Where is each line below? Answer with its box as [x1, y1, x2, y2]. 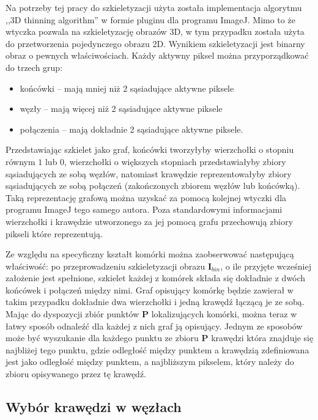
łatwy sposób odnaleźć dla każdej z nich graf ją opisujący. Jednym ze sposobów [6, 319, 303, 332]
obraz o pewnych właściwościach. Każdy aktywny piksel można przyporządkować [6, 49, 309, 62]
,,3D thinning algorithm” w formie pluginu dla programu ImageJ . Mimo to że [6, 13, 295, 26]
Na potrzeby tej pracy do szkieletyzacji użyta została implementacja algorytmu [6, 1, 302, 13]
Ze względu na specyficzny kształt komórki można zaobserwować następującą [6, 248, 294, 260]
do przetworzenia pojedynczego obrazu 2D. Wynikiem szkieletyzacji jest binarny [6, 37, 305, 50]
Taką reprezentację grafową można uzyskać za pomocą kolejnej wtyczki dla [6, 191, 287, 204]
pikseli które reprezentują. [6, 227, 103, 240]
